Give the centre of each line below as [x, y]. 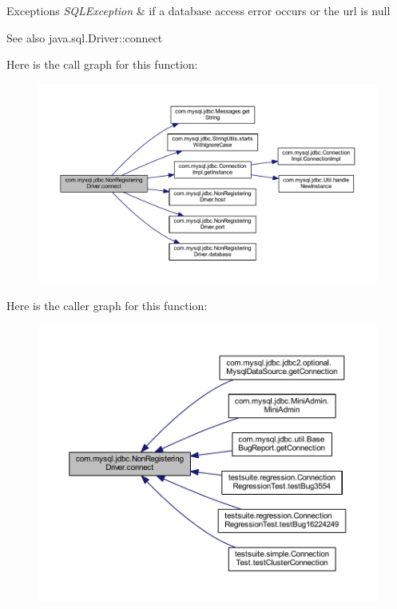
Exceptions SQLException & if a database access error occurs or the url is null [198, 10]
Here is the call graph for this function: [102, 64]
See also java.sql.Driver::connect [85, 37]
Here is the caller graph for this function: [107, 305]
